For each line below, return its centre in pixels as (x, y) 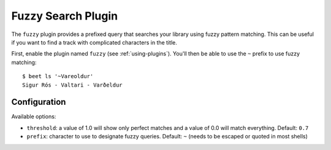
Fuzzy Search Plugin (65, 16)
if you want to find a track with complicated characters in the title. (94, 42)
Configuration (39, 102)
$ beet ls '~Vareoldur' (58, 77)
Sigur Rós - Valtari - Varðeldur (72, 85)
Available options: (34, 116)
